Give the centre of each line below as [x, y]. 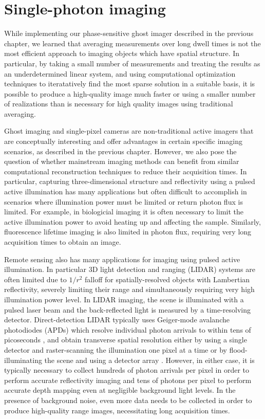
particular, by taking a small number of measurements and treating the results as [132, 63]
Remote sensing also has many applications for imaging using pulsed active [122, 259]
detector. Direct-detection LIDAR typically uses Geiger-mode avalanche [117, 320]
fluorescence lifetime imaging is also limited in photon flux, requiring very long [128, 232]
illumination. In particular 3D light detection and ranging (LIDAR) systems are [130, 269]
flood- [238, 349]
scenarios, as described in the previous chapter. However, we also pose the [120, 151]
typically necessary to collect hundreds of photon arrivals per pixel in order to [127, 370]
